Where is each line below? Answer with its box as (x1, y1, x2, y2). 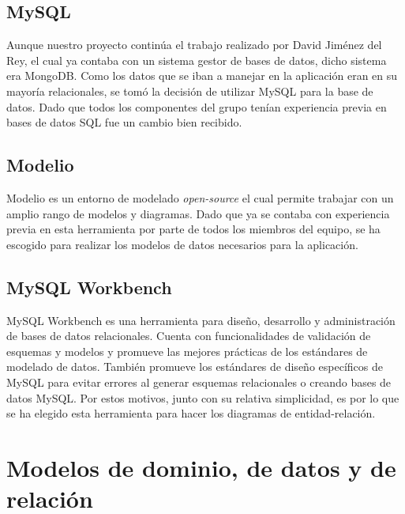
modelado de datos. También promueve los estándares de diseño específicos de (6, 358, 383, 375)
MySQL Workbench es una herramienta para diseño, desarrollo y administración (6, 312, 396, 328)
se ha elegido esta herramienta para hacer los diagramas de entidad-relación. (6, 405, 376, 421)
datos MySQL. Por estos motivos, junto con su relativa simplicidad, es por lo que (6, 389, 399, 406)
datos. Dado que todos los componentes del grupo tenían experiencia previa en (6, 98, 387, 115)
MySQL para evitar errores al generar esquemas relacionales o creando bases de (6, 373, 392, 390)
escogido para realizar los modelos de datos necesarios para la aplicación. (6, 236, 358, 252)
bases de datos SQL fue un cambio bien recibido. (6, 114, 242, 130)
